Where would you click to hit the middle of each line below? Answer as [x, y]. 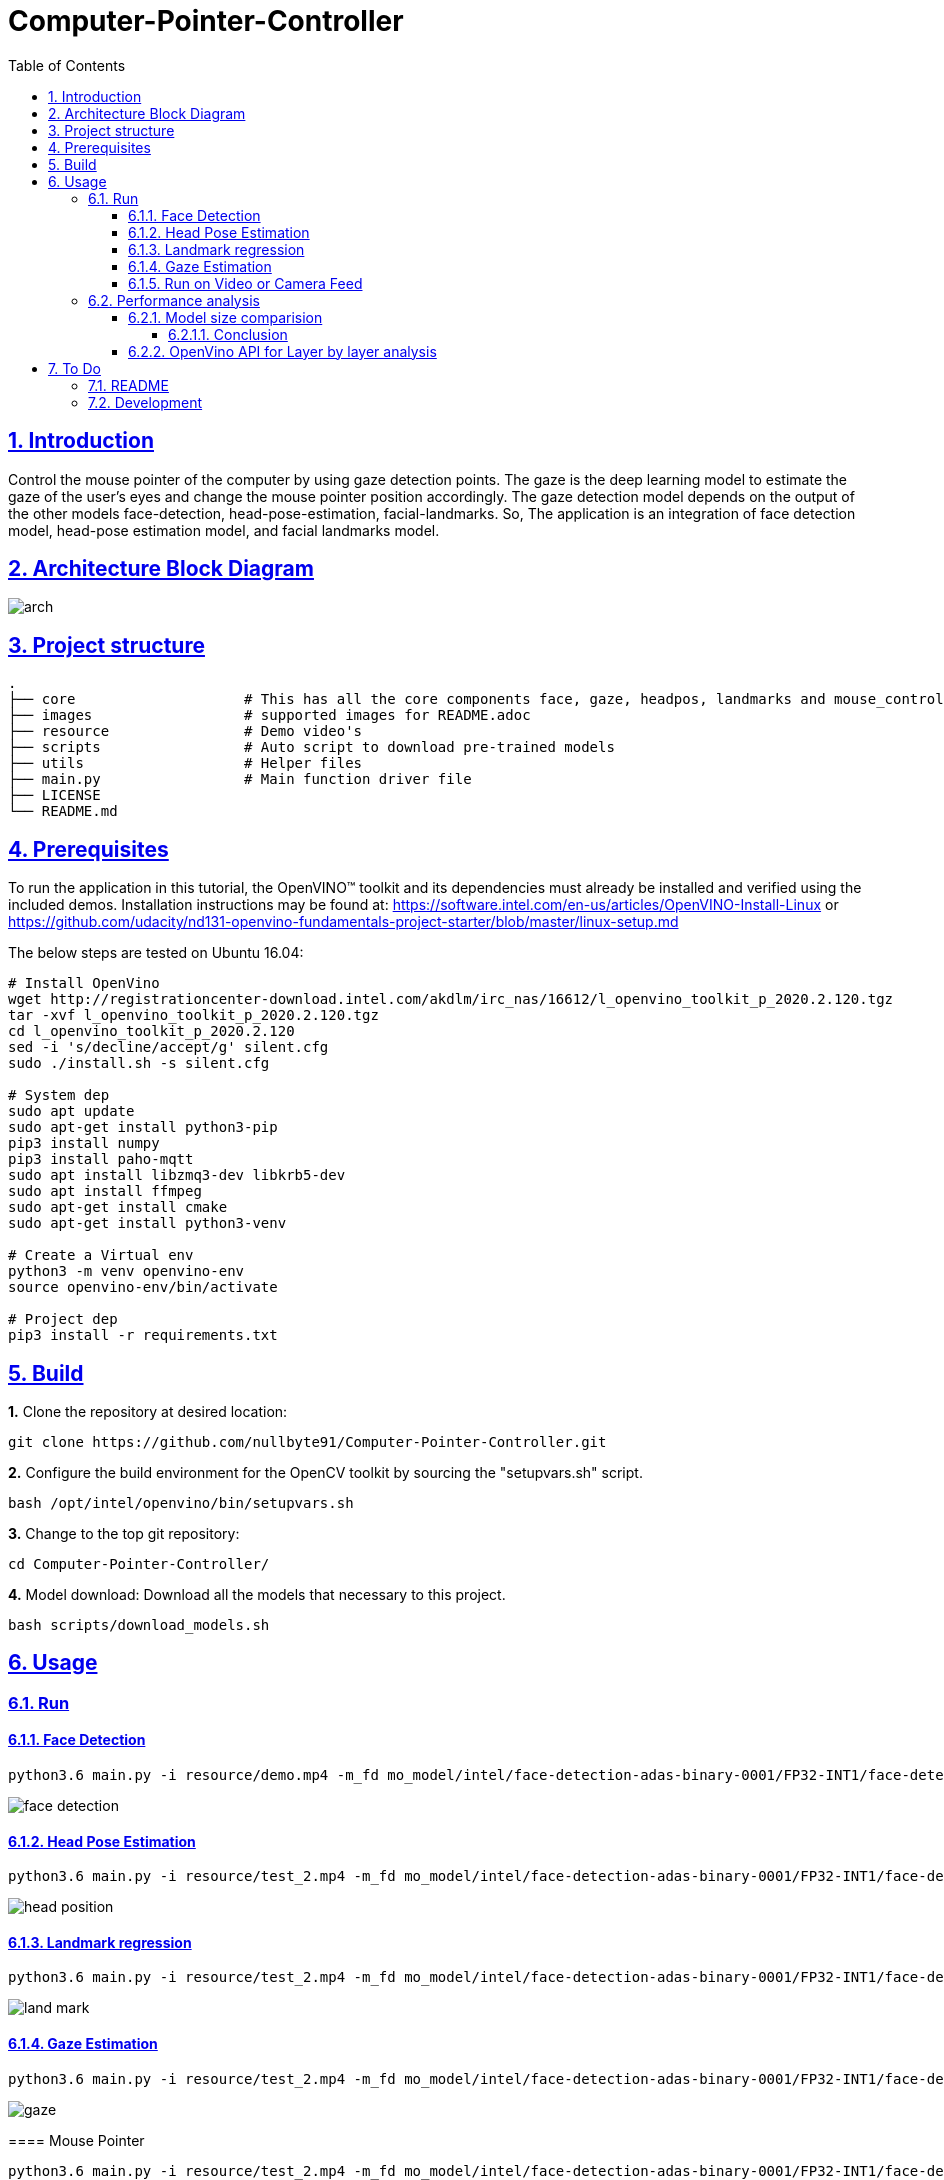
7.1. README [128, 385]
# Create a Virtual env [101, 1255]
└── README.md [63, 811]
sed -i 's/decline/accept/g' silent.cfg [168, 1047]
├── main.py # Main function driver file [240, 779]
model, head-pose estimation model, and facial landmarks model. [224, 530]
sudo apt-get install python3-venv [147, 1223]
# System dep [59, 1095]
